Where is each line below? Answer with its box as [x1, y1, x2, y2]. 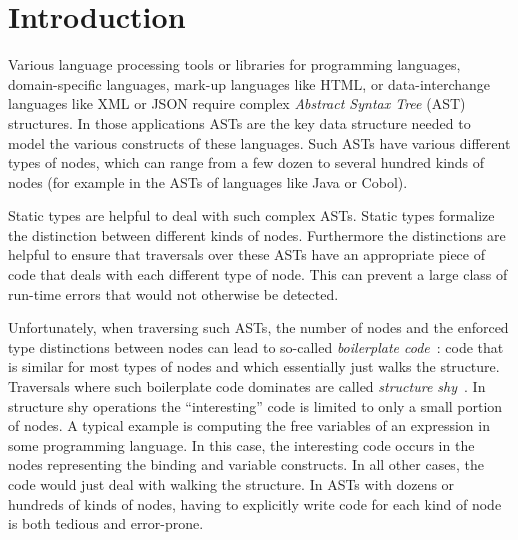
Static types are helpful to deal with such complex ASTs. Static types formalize [8, 205, 495, 226]
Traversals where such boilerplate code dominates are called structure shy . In [8, 376, 486, 397]
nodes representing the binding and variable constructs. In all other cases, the [8, 454, 484, 475]
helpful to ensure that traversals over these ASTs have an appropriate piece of [8, 244, 485, 265]
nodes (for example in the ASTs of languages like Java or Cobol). [8, 171, 408, 192]
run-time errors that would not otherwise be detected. [8, 283, 339, 304]
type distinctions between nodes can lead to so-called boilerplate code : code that [8, 336, 504, 357]
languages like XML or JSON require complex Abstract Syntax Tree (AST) [8, 93, 466, 114]
